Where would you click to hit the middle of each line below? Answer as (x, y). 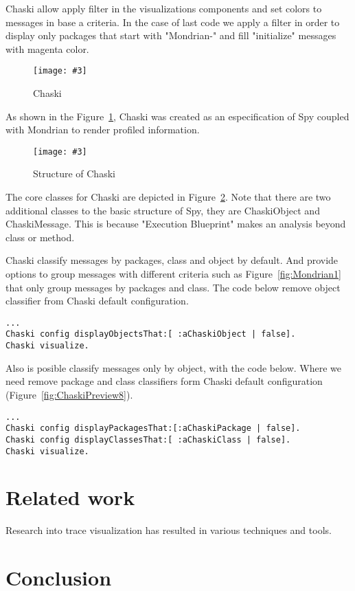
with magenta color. (47, 48)
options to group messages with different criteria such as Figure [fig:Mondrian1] (173, 274)
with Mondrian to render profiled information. (103, 130)
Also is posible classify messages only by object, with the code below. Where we (174, 367)
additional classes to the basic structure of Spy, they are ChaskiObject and (163, 210)
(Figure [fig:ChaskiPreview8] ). (69, 394)
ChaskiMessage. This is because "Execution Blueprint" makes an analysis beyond (176, 224)
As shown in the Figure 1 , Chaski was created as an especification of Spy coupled (177, 116)
